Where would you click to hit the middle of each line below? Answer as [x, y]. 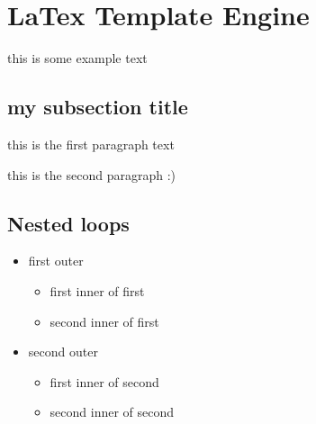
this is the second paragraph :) [91, 174]
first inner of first [97, 290]
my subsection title [98, 107]
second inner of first [104, 321]
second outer [63, 352]
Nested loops [68, 223]
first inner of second [104, 381]
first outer [56, 261]
